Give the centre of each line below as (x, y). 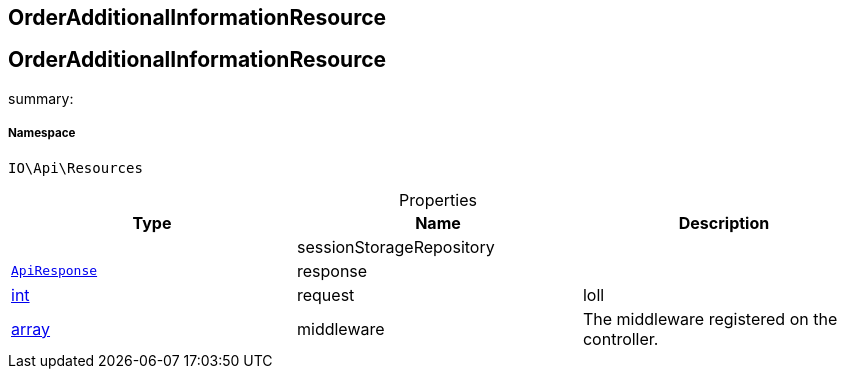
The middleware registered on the (710, 318)
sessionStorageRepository (395, 246)
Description (724, 222)
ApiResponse (54, 271)
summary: (41, 98)
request (325, 294)
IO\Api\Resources (75, 167)
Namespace (42, 133)
